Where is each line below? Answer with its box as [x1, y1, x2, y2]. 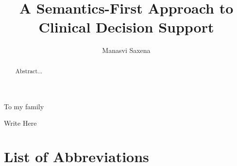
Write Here [4, 117, 37, 128]
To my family [4, 101, 44, 112]
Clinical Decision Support [38, 17, 214, 37]
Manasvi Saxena [102, 45, 151, 55]
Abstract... [15, 66, 43, 75]
